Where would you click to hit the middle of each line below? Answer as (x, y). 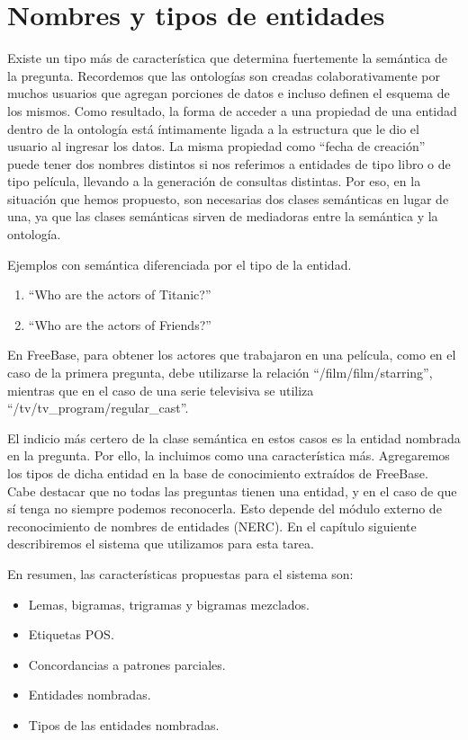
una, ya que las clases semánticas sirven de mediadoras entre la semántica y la (223, 216)
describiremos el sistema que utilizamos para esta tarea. (161, 544)
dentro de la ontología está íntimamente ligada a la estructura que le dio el (213, 128)
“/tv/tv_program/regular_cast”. (98, 408)
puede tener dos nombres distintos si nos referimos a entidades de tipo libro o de (229, 163)
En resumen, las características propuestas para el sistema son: (180, 573)
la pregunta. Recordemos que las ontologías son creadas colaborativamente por (224, 75)
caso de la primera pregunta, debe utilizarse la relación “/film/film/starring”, (220, 373)
